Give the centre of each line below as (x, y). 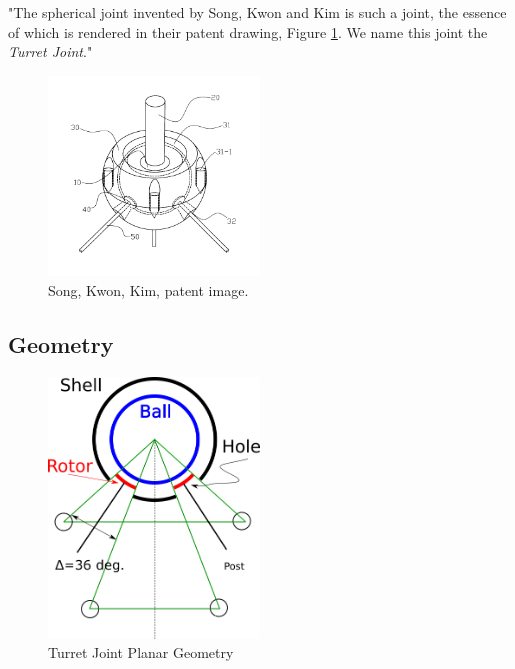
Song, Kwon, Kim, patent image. (148, 290)
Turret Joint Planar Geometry (141, 652)
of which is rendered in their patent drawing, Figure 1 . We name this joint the (248, 31)
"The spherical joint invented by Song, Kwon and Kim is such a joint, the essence (257, 12)
